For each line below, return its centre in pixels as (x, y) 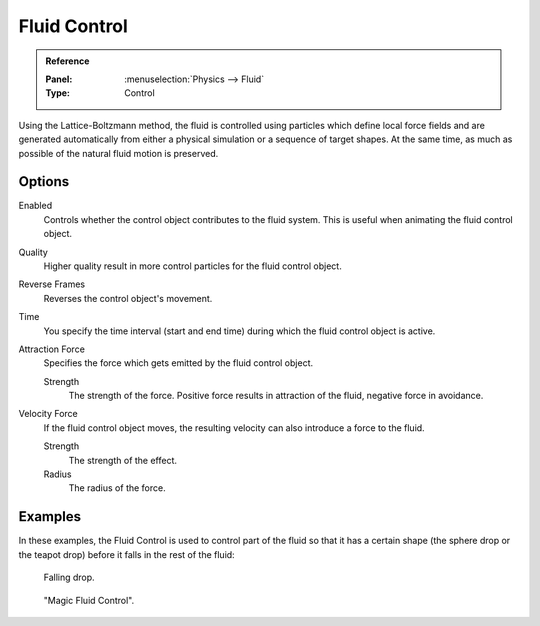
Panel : (59, 79)
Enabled (35, 206)
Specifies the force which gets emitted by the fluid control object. (178, 363)
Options (44, 181)
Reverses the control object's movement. (128, 298)
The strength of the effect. (123, 460)
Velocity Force (48, 414)
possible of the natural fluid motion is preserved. (118, 153)
